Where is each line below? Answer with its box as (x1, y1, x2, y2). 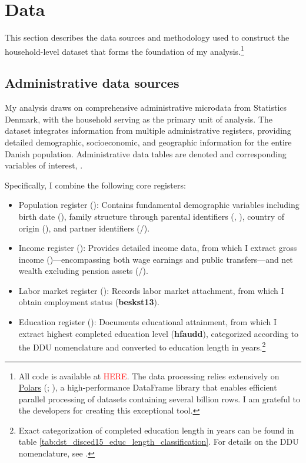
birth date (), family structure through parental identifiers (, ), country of (18, 210, 285, 222)
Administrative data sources (5, 74, 179, 92)
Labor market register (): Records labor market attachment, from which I (18, 284, 284, 296)
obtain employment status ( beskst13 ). (18, 296, 159, 308)
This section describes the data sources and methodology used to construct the (5, 31, 290, 44)
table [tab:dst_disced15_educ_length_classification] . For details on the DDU (18, 435, 299, 448)
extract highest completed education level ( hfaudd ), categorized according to (18, 327, 299, 339)
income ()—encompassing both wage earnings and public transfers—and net (18, 253, 293, 265)
